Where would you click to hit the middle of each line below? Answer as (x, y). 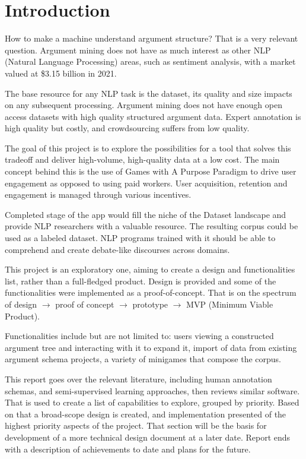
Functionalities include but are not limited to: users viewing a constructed (139, 336)
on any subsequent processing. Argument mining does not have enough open (144, 105)
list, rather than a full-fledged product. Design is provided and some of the (141, 281)
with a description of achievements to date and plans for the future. (128, 449)
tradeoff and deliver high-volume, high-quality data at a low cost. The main (142, 159)
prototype (150, 304)
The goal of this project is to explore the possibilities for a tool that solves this (148, 148)
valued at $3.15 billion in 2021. (61, 73)
